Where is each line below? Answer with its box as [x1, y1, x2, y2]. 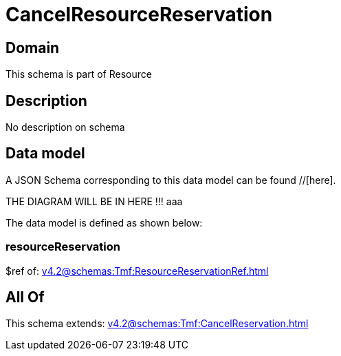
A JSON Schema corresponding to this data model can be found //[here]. [5, 174, 336, 186]
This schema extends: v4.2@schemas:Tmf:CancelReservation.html [5, 317, 309, 330]
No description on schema [5, 121, 125, 134]
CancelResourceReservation [5, 3, 273, 26]
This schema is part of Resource [5, 68, 152, 81]
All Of [5, 289, 45, 306]
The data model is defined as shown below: [5, 216, 203, 229]
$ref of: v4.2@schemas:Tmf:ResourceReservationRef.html [5, 264, 269, 277]
